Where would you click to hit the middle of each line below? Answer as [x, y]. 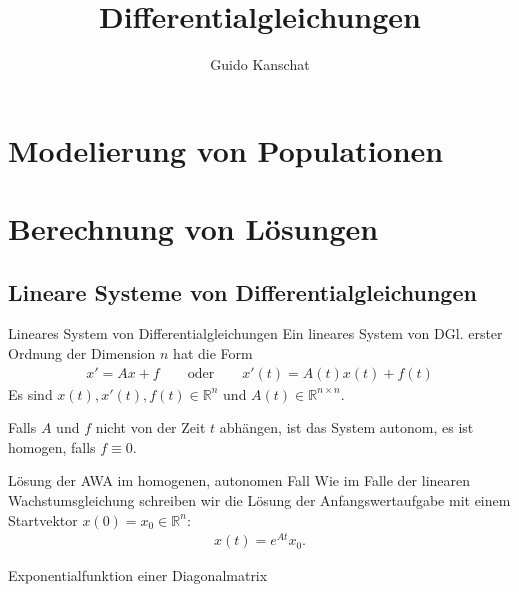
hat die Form [213, 353]
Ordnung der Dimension [82, 353]
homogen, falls [52, 446]
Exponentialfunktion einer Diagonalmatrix [138, 575]
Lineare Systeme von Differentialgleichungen [242, 291]
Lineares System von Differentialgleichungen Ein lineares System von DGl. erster [255, 333]
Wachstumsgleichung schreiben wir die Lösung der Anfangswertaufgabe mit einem [259, 500]
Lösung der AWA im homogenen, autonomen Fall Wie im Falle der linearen [239, 480]
